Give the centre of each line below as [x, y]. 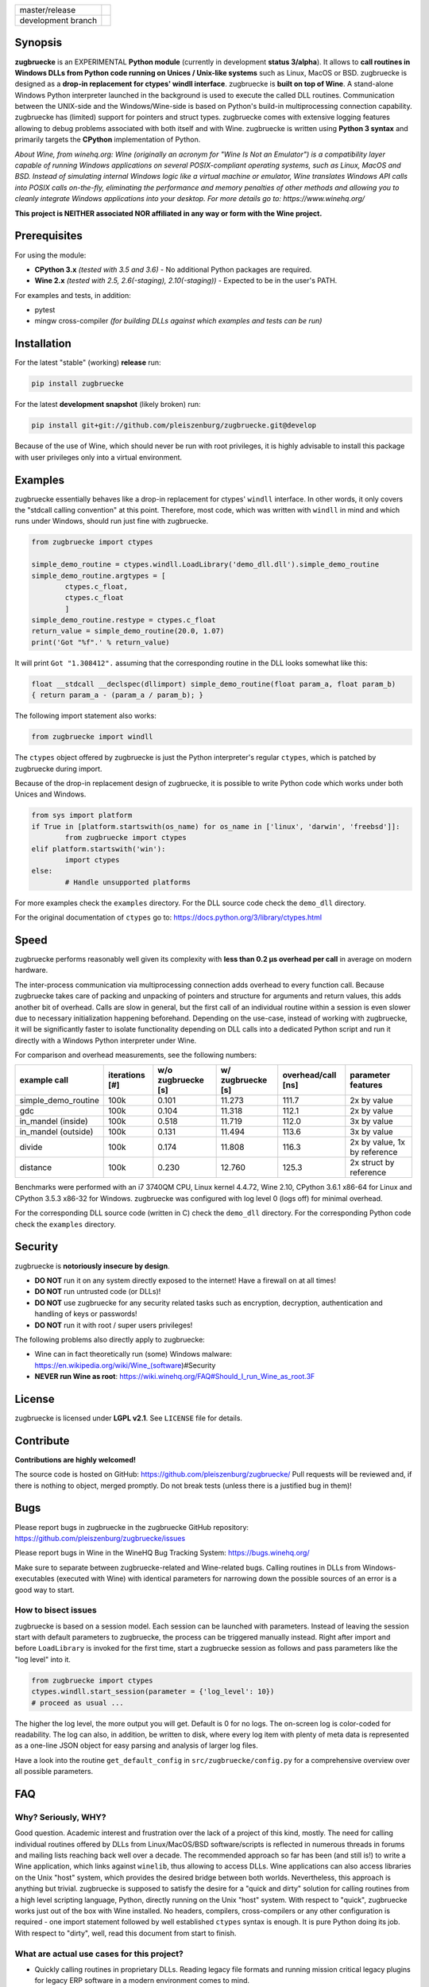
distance [36, 1168]
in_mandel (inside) [54, 1121]
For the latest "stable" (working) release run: [88, 362]
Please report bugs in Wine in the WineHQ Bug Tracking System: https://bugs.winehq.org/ [162, 1553]
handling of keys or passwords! [86, 1314]
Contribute [42, 1441]
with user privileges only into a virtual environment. [99, 457]
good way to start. [44, 1590]
